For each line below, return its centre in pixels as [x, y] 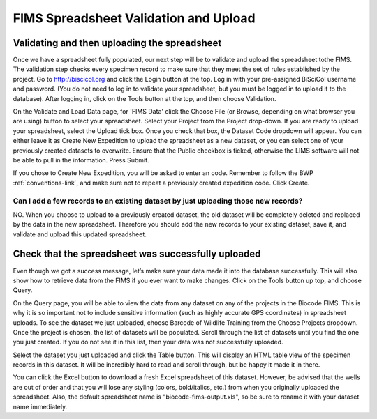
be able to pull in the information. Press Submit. [81, 160]
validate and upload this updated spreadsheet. [80, 234]
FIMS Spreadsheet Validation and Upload [134, 18]
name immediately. [40, 406]
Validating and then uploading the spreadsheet [117, 43]
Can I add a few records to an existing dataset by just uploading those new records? [158, 201]
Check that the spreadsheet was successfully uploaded [137, 254]
